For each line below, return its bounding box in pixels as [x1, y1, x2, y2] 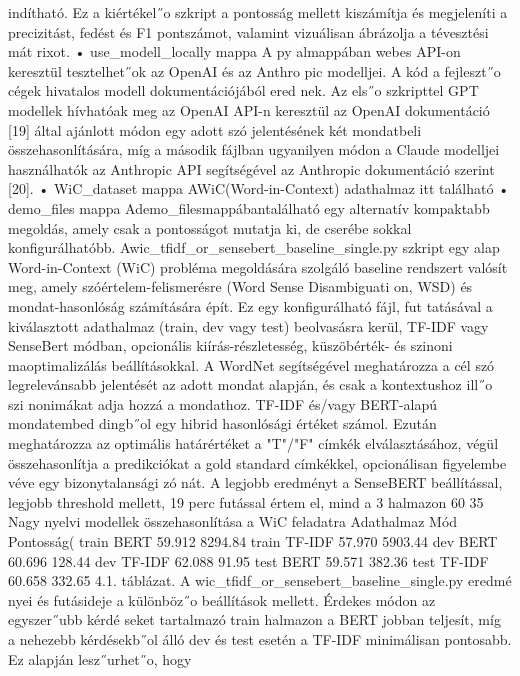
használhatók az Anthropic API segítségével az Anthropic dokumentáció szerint [8, 158, 495, 179]
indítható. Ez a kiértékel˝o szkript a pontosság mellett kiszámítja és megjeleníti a [8, 2, 508, 22]
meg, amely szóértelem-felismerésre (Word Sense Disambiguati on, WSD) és [8, 276, 473, 297]
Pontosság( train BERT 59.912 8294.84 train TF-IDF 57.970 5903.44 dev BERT [8, 531, 498, 552]
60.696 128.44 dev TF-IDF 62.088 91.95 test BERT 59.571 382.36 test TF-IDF [8, 550, 489, 571]
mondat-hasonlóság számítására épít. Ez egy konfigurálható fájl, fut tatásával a [8, 295, 493, 316]
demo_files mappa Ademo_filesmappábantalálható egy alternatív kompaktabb [8, 197, 490, 218]
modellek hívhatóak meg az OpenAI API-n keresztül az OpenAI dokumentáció [8, 99, 490, 120]
